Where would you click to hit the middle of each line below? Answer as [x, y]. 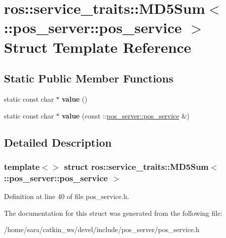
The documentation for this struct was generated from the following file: [113, 213]
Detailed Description [58, 142]
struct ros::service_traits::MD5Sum [136, 166]
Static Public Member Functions [89, 78]
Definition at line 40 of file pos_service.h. [67, 196]
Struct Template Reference [98, 47]
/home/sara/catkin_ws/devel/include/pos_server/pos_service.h [102, 229]
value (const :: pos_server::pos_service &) [126, 115]
